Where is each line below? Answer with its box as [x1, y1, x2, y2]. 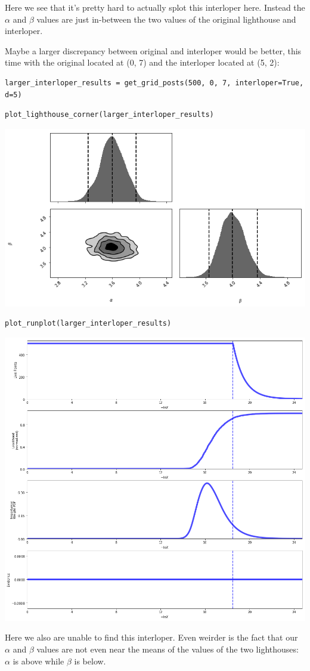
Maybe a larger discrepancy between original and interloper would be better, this [5, 44, 302, 57]
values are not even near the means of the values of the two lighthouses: [36, 642, 299, 655]
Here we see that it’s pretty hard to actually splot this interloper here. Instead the [5, 1, 305, 13]
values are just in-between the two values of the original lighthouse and [36, 13, 296, 25]
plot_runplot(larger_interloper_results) [5, 319, 172, 328]
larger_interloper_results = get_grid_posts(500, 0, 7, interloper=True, [5, 78, 304, 87]
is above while [13, 654, 64, 667]
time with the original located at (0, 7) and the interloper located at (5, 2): [5, 56, 280, 69]
